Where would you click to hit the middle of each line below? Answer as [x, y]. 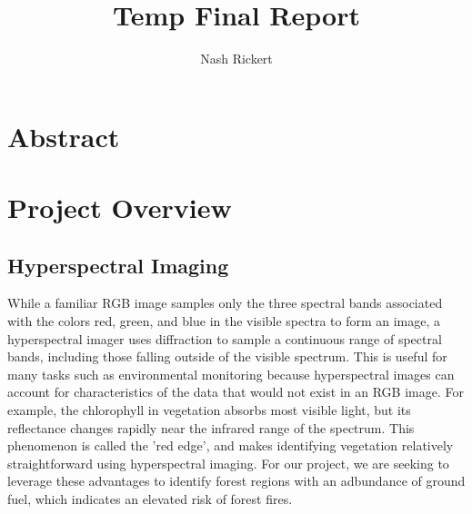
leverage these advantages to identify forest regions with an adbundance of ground [236, 481]
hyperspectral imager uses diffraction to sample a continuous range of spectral [225, 338]
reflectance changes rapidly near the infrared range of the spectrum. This [211, 427]
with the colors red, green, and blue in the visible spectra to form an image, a [224, 321]
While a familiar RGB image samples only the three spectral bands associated [225, 303]
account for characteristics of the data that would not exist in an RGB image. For [236, 392]
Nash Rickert [236, 59]
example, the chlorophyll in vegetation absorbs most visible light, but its [209, 410]
